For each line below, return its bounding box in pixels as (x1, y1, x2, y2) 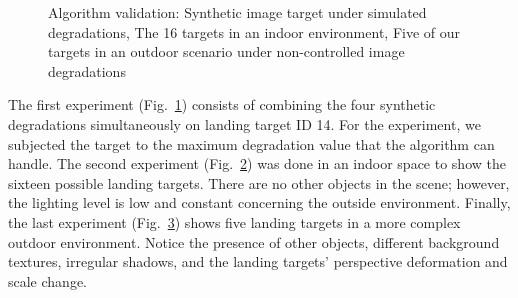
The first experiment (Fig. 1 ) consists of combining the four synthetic (8, 94, 436, 115)
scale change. (8, 270, 88, 291)
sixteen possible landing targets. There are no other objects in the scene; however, (8, 172, 510, 193)
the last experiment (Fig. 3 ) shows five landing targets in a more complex (8, 211, 461, 232)
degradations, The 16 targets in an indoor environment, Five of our (48, 21, 461, 42)
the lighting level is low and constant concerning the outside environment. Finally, (8, 192, 511, 213)
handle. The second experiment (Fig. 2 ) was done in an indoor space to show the (8, 153, 506, 174)
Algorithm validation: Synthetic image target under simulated (48, 2, 427, 22)
